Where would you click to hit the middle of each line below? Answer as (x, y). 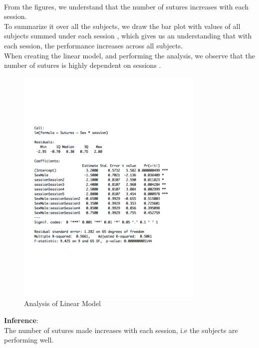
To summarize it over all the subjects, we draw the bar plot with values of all (122, 26)
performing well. (29, 340)
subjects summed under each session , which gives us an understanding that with (128, 36)
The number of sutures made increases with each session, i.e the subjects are (121, 330)
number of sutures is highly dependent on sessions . (83, 65)
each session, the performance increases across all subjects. (94, 45)
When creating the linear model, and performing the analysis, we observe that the (129, 55)
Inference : (21, 320)
